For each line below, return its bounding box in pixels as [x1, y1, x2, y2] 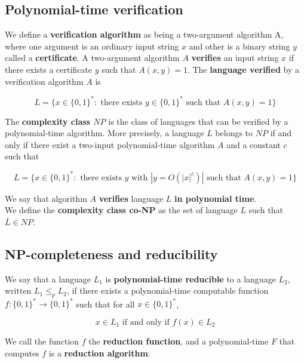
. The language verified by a [187, 63, 299, 75]
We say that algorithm [5, 192, 87, 204]
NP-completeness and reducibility [5, 244, 218, 263]
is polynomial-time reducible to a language [105, 272, 276, 285]
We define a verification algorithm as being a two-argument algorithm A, [5, 28, 284, 41]
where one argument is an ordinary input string [5, 39, 179, 52]
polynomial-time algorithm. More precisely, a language [5, 127, 204, 139]
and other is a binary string [189, 39, 290, 52]
